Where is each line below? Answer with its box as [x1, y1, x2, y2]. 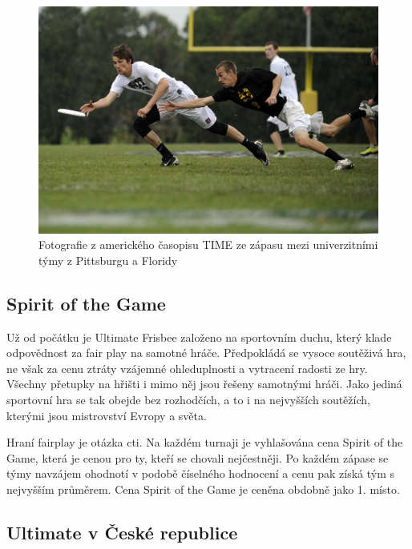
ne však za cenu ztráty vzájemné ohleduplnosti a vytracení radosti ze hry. [6, 359, 368, 376]
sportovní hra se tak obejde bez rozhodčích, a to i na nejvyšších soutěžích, [6, 391, 370, 407]
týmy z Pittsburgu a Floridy [38, 251, 178, 268]
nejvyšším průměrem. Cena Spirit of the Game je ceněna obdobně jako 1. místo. [6, 480, 400, 497]
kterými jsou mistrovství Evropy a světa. [6, 407, 207, 423]
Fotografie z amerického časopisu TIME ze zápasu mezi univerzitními [38, 236, 378, 253]
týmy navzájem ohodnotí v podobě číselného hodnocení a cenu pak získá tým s [6, 465, 395, 482]
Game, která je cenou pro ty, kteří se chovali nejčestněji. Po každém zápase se [6, 449, 389, 466]
